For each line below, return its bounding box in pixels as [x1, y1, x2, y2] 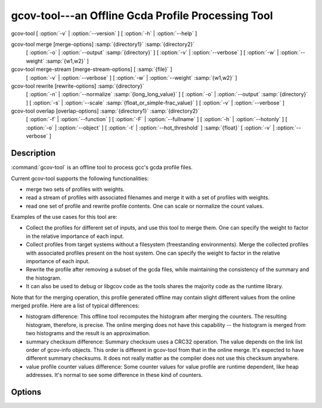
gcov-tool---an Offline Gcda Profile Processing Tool [11, 9, 273, 22]
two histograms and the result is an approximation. [26, 330, 150, 337]
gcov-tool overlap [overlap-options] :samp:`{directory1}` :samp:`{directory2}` [11, 107, 200, 115]
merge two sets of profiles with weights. [26, 186, 125, 193]
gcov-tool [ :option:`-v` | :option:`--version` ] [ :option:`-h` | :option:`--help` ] [11, 30, 197, 37]
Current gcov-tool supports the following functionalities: [11, 175, 149, 182]
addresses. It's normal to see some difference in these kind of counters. [26, 372, 203, 379]
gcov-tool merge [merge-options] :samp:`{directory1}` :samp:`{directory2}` [11, 41, 195, 48]
